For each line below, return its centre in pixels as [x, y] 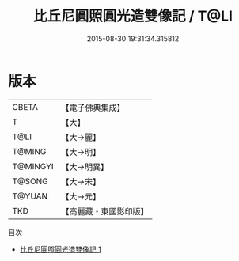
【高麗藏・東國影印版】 [105, 211]
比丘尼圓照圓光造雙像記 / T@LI [133, 16]
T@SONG [30, 181]
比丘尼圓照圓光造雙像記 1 [60, 249]
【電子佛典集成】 [93, 108]
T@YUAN [30, 196]
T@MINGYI [33, 166]
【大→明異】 [85, 167]
